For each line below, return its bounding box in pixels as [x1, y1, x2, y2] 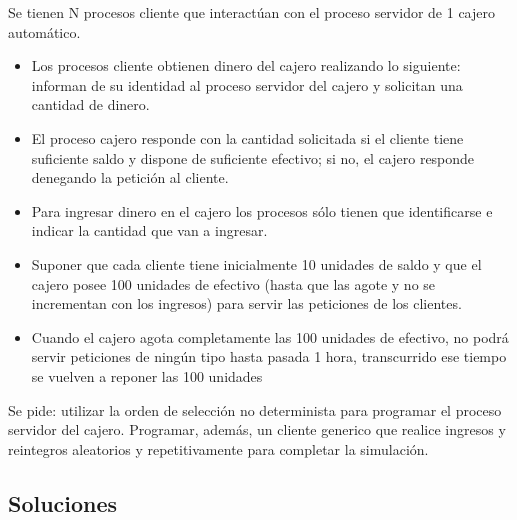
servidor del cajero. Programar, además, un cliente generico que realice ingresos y [8, 419, 506, 440]
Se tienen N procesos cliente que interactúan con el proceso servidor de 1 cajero [8, 2, 495, 22]
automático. [8, 21, 81, 42]
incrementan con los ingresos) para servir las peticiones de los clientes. [31, 293, 462, 314]
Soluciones [8, 487, 118, 518]
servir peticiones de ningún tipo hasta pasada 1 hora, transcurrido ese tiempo [31, 346, 507, 367]
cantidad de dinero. [31, 94, 150, 115]
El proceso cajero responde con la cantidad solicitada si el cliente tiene [31, 127, 464, 148]
